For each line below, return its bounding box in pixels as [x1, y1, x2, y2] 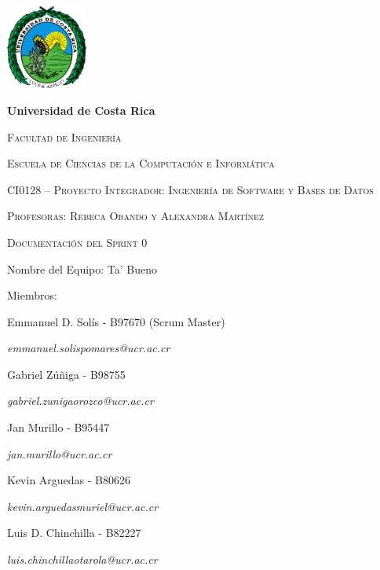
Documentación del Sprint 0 [7, 234, 148, 250]
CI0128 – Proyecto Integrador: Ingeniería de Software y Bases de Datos [7, 181, 374, 197]
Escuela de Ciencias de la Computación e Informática [7, 155, 275, 171]
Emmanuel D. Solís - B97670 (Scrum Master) [7, 313, 225, 329]
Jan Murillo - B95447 [7, 419, 110, 436]
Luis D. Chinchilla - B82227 [7, 524, 141, 541]
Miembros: [7, 287, 57, 303]
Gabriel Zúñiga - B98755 [7, 366, 126, 382]
